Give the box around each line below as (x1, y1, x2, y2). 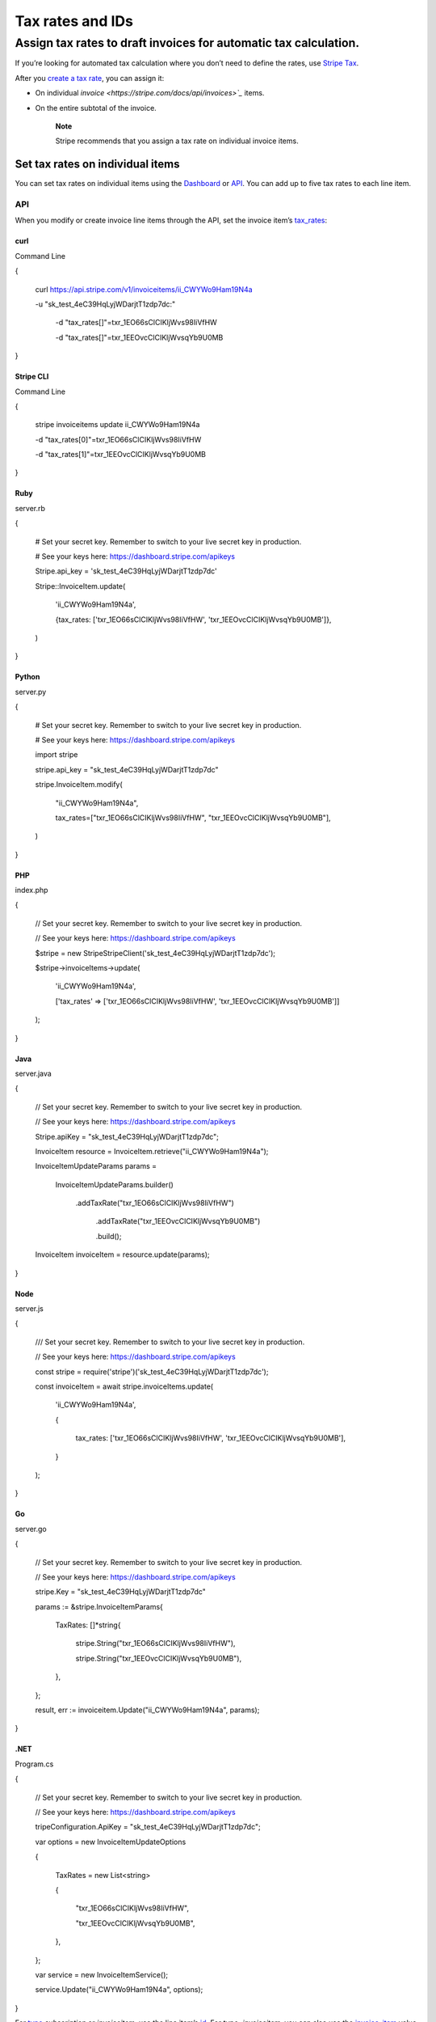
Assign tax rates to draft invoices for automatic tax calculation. (15, 36, 359, 50)
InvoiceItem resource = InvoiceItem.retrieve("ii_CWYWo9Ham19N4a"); (35, 1146, 269, 1156)
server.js (15, 1304, 44, 1313)
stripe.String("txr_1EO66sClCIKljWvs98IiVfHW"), (75, 1639, 236, 1648)
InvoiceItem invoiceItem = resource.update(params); (35, 1250, 210, 1259)
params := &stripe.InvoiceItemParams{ (35, 1601, 163, 1611)
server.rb (15, 503, 46, 513)
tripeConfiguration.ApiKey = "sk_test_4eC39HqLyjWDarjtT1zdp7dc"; (35, 1822, 262, 1832)
